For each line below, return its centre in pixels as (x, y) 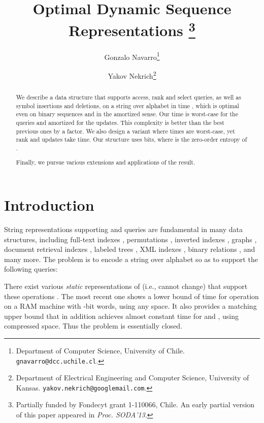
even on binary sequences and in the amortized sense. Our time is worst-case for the (127, 114)
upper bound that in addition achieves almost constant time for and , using (122, 316)
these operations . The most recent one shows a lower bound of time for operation (131, 296)
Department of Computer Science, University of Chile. (100, 350)
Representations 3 (132, 29)
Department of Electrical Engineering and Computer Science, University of (133, 378)
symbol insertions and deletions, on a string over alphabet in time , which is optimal (127, 105)
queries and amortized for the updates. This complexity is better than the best (120, 122)
